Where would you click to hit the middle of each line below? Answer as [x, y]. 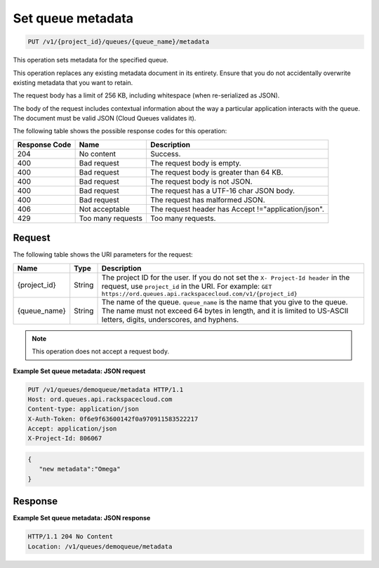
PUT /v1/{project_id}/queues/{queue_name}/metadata [119, 42]
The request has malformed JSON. [208, 200]
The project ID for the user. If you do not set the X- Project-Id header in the [226, 277]
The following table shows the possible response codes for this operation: [120, 131]
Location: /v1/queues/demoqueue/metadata [100, 546]
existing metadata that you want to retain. [73, 82]
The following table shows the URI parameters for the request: [103, 255]
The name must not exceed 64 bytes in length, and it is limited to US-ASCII [225, 311]
